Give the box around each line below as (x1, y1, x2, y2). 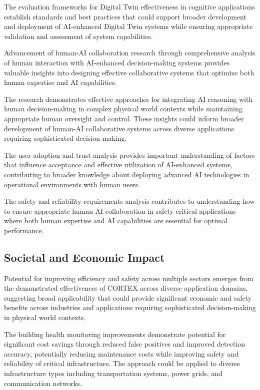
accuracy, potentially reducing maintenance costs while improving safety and (4, 348, 238, 359)
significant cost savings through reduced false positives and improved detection (4, 339, 245, 349)
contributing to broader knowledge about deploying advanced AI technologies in (4, 169, 249, 179)
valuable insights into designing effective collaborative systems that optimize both (4, 67, 254, 77)
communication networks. (4, 378, 82, 388)
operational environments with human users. (4, 179, 140, 189)
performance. (4, 225, 44, 235)
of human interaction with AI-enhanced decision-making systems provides (4, 57, 230, 67)
